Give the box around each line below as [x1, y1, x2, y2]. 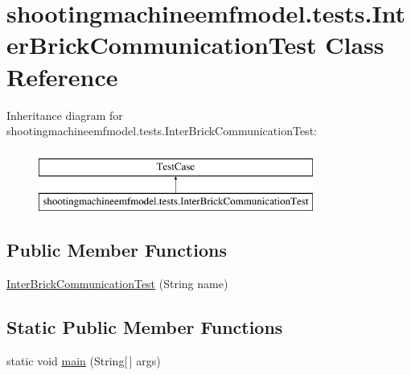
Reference [6, 60, 118, 93]
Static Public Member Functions [6, 315, 283, 340]
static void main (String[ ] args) [6, 352, 161, 369]
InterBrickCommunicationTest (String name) [6, 275, 228, 292]
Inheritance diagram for [6, 106, 123, 123]
